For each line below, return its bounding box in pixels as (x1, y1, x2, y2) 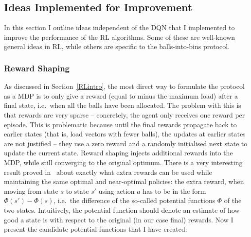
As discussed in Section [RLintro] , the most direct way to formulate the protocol (4, 81, 245, 91)
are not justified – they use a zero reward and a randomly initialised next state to (4, 138, 248, 148)
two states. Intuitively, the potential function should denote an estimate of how (4, 204, 240, 215)
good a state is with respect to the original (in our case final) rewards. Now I (4, 214, 233, 224)
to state (66, 186, 89, 196)
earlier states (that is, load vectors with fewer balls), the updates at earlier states (4, 129, 246, 139)
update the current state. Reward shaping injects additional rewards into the (4, 148, 233, 158)
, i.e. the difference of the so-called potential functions (54, 195, 215, 205)
